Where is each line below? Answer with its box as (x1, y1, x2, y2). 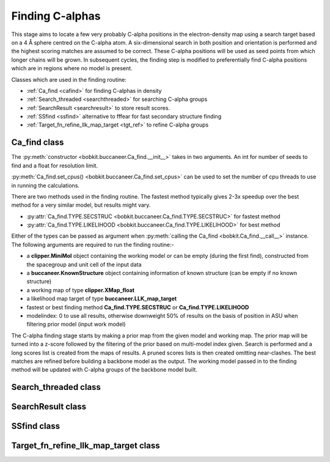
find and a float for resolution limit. (11, 162, 98, 169)
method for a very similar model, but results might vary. (11, 202, 151, 209)
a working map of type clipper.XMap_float (26, 286, 134, 293)
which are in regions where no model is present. (11, 65, 133, 72)
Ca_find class (11, 137, 64, 148)
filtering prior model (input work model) (26, 321, 126, 328)
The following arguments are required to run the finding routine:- (11, 241, 174, 248)
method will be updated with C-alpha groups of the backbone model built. (11, 366, 198, 373)
